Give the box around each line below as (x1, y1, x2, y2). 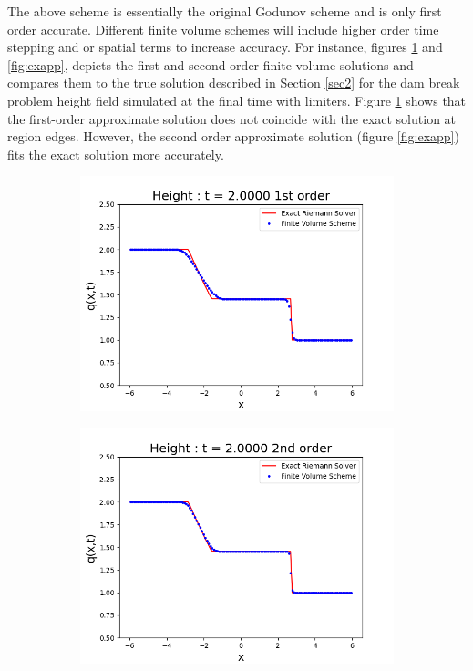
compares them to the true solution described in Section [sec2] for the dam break (7, 73, 460, 92)
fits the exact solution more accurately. (7, 144, 224, 163)
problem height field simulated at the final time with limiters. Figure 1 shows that (7, 90, 467, 109)
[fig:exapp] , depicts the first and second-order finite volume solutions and (7, 55, 414, 74)
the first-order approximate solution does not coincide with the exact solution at (7, 108, 457, 128)
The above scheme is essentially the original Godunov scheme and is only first (7, 2, 442, 20)
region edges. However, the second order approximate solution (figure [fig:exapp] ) (7, 127, 459, 146)
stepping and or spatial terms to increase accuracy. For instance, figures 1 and (7, 37, 443, 57)
